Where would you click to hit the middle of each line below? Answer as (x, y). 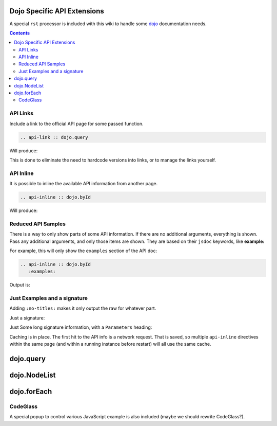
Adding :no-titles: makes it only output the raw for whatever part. (83, 308)
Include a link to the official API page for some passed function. (76, 123)
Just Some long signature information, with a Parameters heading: (81, 327)
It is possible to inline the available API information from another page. (84, 184)
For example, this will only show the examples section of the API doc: (83, 251)
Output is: (20, 285)
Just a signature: (27, 318)
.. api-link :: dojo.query (54, 137)
